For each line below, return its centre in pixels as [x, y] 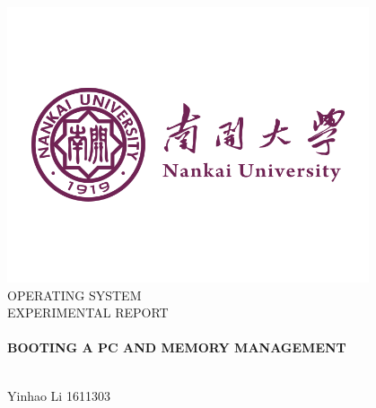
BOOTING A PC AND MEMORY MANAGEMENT [177, 347]
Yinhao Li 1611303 [59, 395]
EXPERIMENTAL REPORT [88, 313]
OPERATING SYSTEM [74, 295]
